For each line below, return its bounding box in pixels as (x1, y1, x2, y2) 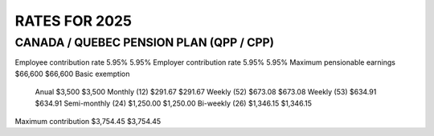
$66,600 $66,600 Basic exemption (14, 69, 130, 78)
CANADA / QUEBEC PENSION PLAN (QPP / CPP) (14, 35, 275, 50)
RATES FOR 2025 (14, 12, 133, 30)
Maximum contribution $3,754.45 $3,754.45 (14, 116, 162, 126)
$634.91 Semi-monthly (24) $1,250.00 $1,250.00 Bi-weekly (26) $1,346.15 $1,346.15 (35, 98, 313, 108)
